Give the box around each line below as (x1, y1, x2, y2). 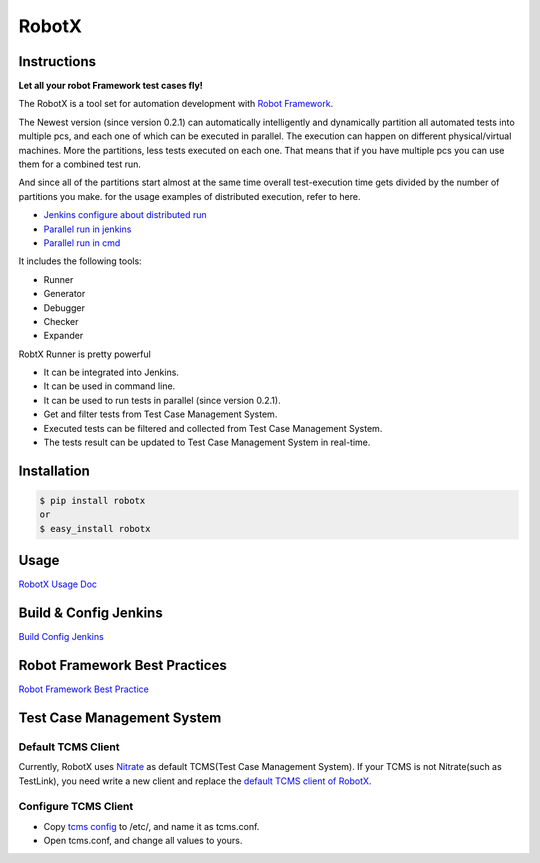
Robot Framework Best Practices (18, 657, 227, 674)
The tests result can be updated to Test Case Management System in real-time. (43, 436, 371, 449)
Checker (43, 315, 79, 327)
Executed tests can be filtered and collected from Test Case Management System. (43, 422, 383, 434)
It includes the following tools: (18, 255, 142, 267)
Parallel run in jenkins (43, 223, 132, 235)
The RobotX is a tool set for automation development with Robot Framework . (18, 98, 334, 110)
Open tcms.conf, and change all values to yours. (43, 835, 243, 847)
